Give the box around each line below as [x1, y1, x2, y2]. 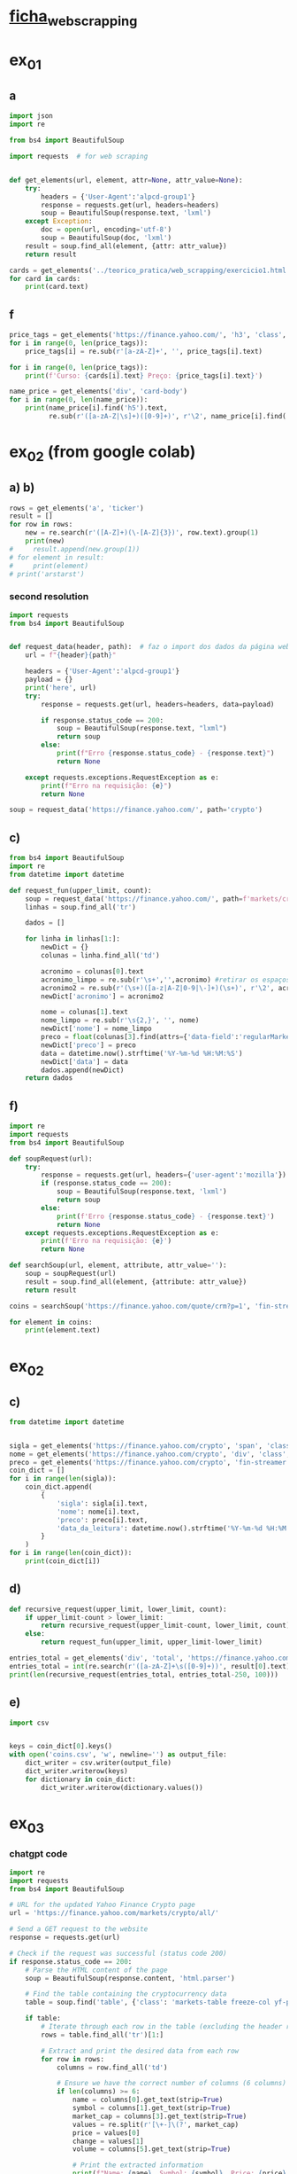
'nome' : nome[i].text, [56, 1507, 141, 1516]
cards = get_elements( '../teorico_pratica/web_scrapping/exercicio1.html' [9, 266, 291, 275]
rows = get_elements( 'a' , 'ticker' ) [9, 504, 144, 512]
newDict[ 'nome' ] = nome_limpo [41, 1024, 152, 1034]
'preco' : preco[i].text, [56, 1515, 148, 1524]
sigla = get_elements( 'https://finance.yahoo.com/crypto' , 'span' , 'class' [9, 1441, 294, 1451]
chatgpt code [9, 1848, 68, 1860]
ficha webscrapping [9, 6, 138, 29]
